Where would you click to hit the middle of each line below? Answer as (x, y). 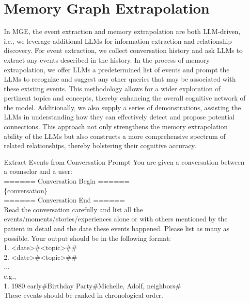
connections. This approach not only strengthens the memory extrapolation (116, 126)
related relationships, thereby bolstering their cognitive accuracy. (100, 145)
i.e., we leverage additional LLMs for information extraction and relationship (118, 41)
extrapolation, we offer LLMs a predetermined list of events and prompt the (117, 69)
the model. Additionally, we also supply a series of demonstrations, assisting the (123, 107)
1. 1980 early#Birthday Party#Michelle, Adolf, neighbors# (93, 285)
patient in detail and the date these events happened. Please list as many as (117, 228)
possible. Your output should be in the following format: (87, 238)
